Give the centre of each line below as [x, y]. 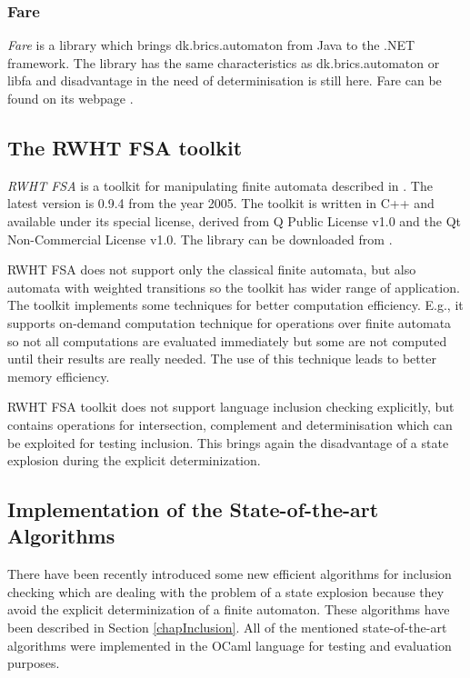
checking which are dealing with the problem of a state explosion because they [226, 591]
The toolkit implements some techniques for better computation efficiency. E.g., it [235, 305]
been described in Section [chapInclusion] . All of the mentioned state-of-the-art [227, 628]
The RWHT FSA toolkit [125, 147]
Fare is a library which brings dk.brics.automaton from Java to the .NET [211, 45]
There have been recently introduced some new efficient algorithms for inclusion [230, 574]
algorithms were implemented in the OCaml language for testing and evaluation [230, 645]
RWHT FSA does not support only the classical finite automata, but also [212, 269]
